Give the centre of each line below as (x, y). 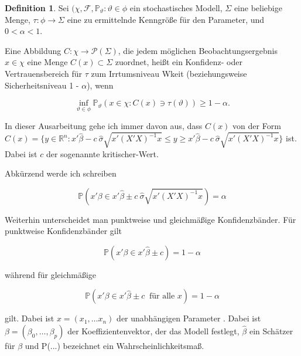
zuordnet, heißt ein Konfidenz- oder (179, 62)
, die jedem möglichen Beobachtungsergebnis (198, 50)
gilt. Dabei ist (30, 318)
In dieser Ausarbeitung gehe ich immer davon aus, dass (104, 126)
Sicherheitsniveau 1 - (42, 85)
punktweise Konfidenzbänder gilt (64, 231)
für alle (162, 296)
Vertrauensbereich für (44, 73)
